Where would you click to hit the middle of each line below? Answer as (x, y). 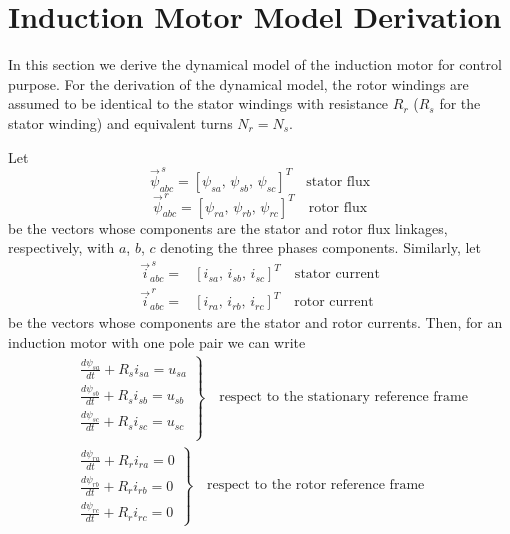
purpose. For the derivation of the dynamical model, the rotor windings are (238, 83)
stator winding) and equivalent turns (120, 122)
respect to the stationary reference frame (343, 397)
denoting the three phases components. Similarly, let (320, 247)
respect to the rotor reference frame (316, 485)
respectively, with (61, 247)
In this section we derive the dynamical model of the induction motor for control (255, 64)
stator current (337, 274)
